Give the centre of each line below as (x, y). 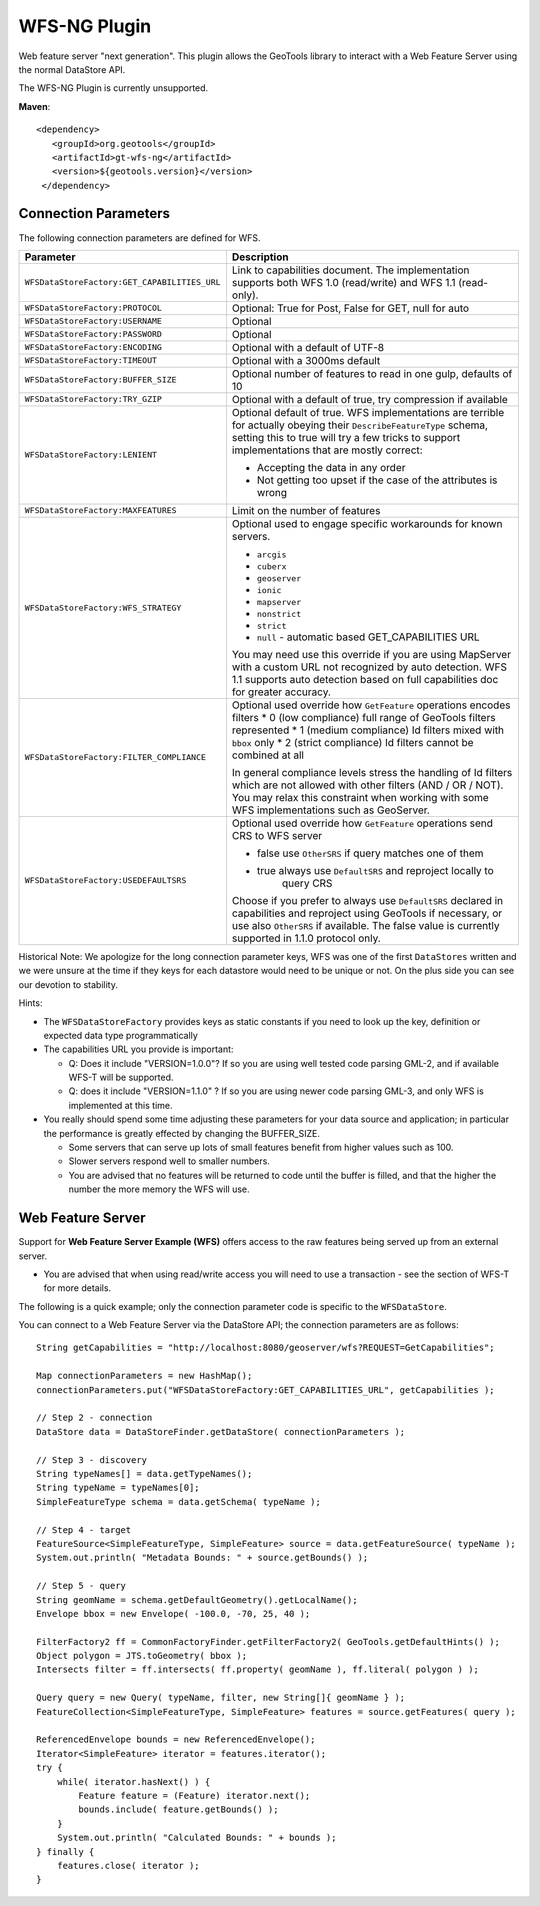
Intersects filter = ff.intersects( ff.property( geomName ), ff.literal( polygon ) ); (258, 1669)
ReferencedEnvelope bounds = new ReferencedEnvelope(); (176, 1739)
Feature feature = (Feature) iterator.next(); (194, 1795)
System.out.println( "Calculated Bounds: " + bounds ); (196, 1838)
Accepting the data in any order (331, 467)
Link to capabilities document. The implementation (350, 270)
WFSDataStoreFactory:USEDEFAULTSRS (105, 880)
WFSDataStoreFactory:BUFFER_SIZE (100, 380)
